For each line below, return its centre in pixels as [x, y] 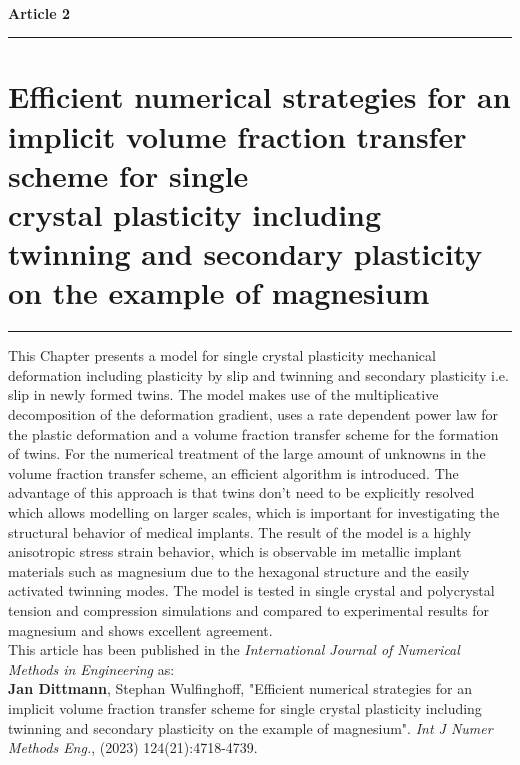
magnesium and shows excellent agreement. [140, 629]
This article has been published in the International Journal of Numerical [234, 649]
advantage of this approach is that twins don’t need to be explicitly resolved [241, 492]
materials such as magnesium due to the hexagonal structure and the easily [239, 570]
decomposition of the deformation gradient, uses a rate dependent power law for [253, 414]
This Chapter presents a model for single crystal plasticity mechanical [222, 355]
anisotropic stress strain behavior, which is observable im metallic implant [235, 551]
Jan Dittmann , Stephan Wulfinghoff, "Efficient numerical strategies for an [240, 688]
